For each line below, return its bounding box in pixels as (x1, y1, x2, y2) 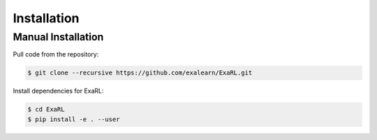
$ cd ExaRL (27, 105, 65, 114)
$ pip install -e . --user (27, 115, 120, 123)
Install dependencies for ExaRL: (13, 87, 104, 95)
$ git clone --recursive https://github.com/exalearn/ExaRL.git (27, 69, 253, 77)
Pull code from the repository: (13, 50, 99, 59)
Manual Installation (13, 31, 104, 43)
